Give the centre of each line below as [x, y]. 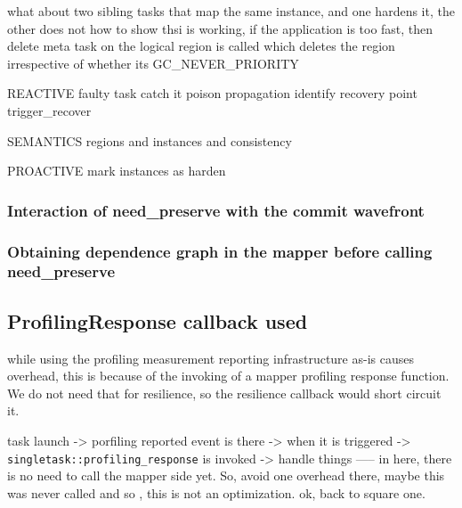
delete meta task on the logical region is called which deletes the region [201, 46]
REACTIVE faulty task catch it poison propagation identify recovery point [212, 93]
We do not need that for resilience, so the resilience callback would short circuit [224, 393]
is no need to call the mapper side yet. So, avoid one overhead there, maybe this [226, 475]
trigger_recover [49, 110]
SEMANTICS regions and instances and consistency [150, 140]
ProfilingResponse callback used [158, 320]
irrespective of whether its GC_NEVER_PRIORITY [153, 63]
